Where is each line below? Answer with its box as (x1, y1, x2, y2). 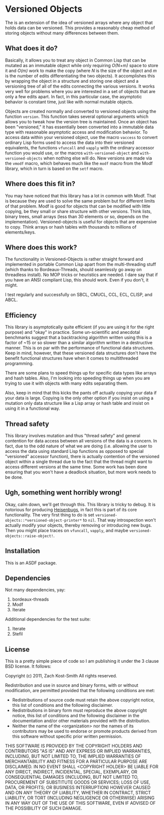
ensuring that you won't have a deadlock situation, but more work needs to (5, 469, 157, 475)
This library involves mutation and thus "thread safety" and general (5, 433, 141, 439)
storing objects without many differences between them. (5, 30, 119, 36)
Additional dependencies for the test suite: (5, 616, 91, 622)
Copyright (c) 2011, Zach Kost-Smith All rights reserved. (5, 673, 117, 679)
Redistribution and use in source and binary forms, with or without (5, 682, 139, 688)
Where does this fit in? (5, 180, 75, 188)
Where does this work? (5, 243, 77, 252)
